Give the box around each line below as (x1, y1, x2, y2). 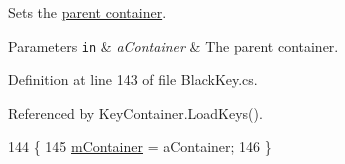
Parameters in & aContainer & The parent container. (8, 35, 339, 56)
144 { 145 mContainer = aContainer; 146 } (8, 136, 272, 157)
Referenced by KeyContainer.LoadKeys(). (8, 102, 263, 123)
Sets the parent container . (8, 2, 167, 22)
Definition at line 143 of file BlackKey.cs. (8, 69, 258, 90)
